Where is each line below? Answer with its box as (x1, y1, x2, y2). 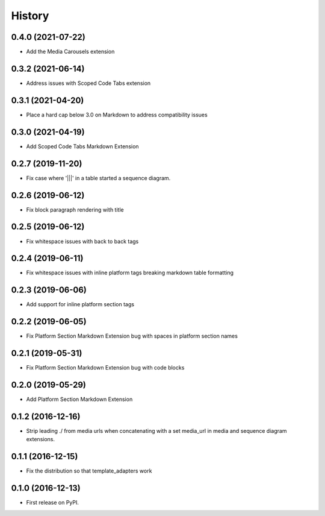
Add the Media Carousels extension (26, 48, 115, 55)
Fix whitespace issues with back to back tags (26, 238, 139, 245)
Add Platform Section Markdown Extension (26, 395, 133, 403)
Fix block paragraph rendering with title (26, 206, 124, 213)
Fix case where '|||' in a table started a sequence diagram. (26, 174, 171, 181)
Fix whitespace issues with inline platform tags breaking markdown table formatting (26, 269, 234, 277)
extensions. (26, 436, 55, 443)
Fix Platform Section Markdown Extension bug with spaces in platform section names (26, 332, 238, 340)
